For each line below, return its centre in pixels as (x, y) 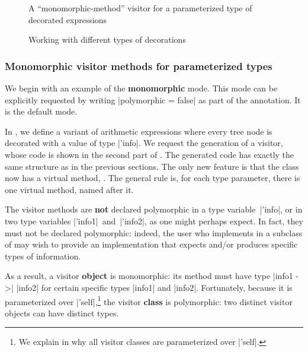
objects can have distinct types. (62, 313)
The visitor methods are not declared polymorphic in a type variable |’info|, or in (154, 209)
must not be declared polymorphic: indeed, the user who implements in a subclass (154, 232)
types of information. (43, 256)
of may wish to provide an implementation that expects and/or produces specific (151, 244)
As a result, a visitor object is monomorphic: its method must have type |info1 (149, 276)
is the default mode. (41, 111)
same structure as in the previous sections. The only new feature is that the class (152, 166)
